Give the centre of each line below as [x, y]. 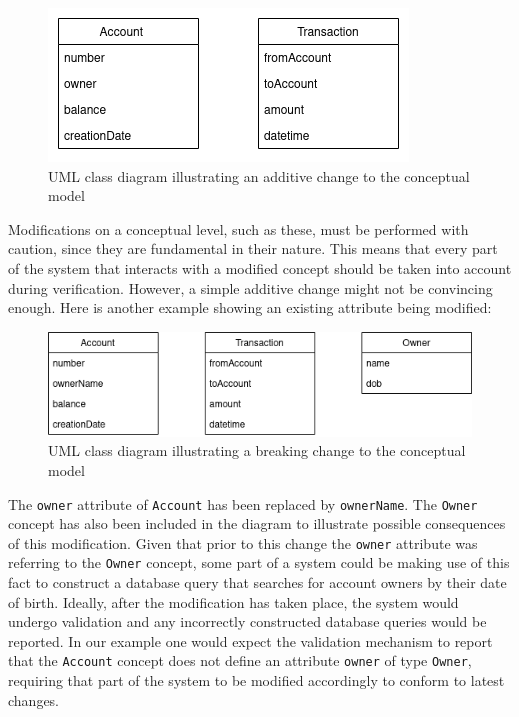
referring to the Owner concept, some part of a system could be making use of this [259, 562]
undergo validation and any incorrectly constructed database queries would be [247, 621]
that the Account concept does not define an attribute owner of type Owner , [240, 660]
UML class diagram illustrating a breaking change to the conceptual [257, 450]
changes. [34, 699]
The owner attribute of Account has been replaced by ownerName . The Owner [243, 503]
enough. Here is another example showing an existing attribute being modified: [250, 307]
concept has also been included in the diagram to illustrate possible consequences [257, 523]
